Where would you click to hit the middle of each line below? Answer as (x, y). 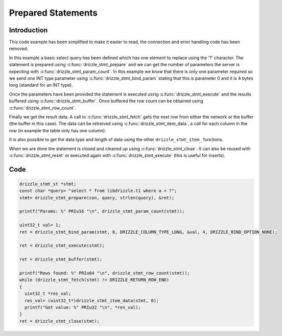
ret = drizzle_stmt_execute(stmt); (62, 246)
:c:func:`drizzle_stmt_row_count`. (42, 108)
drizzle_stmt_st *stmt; (48, 184)
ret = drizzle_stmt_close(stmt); (59, 321)
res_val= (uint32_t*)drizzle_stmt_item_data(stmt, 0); (92, 300)
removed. (19, 48)
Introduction (28, 30)
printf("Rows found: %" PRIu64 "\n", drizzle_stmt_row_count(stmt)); (105, 273)
